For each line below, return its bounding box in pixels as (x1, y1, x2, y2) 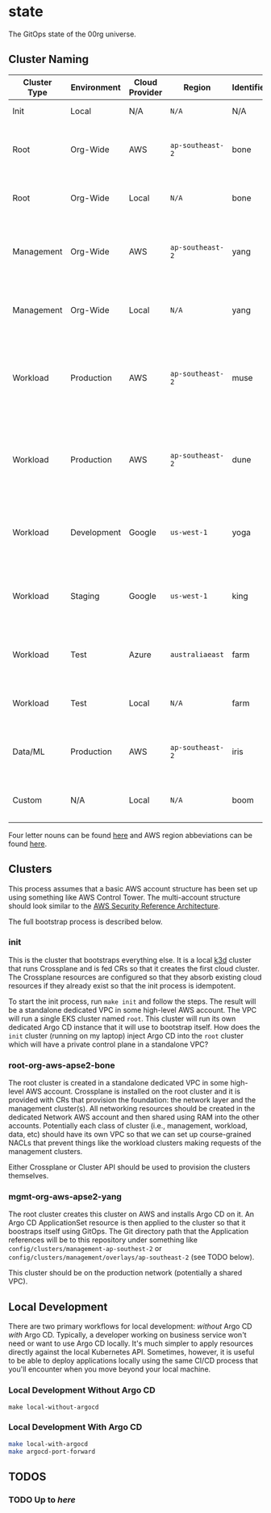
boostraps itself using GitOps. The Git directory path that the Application (8, 1227, 249, 1237)
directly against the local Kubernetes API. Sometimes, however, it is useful (8, 1347, 255, 1357)
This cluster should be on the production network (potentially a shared (8, 1268, 243, 1278)
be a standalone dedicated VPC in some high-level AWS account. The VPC (8, 1005, 257, 1014)
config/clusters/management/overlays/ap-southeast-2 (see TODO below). (8, 1252, 255, 1262)
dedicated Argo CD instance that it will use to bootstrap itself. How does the (8, 1022, 261, 1032)
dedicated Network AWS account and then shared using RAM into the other (8, 1112, 260, 1122)
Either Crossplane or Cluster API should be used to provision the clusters (8, 1162, 251, 1172)
